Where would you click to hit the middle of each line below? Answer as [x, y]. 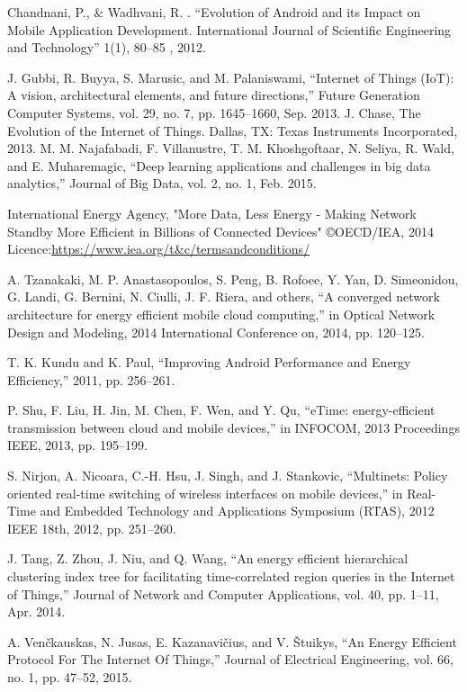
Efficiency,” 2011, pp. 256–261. [91, 379]
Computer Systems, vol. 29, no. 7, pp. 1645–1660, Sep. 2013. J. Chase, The [214, 112]
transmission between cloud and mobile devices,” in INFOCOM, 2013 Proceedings [233, 427]
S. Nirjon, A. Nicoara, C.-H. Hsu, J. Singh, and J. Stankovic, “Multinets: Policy [228, 476]
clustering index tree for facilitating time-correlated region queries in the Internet [231, 576]
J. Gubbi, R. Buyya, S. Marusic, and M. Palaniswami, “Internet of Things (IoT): [231, 77]
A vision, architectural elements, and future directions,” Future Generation [214, 95]
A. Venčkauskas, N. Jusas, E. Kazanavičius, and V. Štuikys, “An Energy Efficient [232, 641]
